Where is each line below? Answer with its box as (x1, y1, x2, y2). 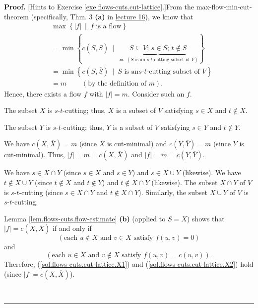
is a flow (96, 23, 122, 30)
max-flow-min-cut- (196, 1, 252, 11)
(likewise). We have (182, 167, 241, 178)
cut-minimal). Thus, (4, 149, 65, 160)
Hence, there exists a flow (4, 88, 82, 99)
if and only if (52, 223, 92, 233)
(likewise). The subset (151, 177, 218, 188)
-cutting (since (19, 187, 63, 197)
